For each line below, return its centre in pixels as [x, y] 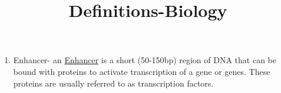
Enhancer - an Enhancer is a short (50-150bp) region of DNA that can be [145, 60]
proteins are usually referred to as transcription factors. [113, 83]
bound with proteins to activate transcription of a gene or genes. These [142, 71]
